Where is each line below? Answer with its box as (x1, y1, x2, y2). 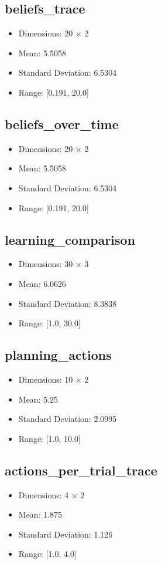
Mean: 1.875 (18, 508, 63, 521)
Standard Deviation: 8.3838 (18, 297, 117, 309)
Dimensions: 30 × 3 (18, 258, 89, 270)
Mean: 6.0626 (18, 277, 67, 289)
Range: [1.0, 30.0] (18, 317, 81, 329)
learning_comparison (5, 230, 136, 248)
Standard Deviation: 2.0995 (18, 413, 117, 425)
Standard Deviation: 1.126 (18, 528, 113, 540)
